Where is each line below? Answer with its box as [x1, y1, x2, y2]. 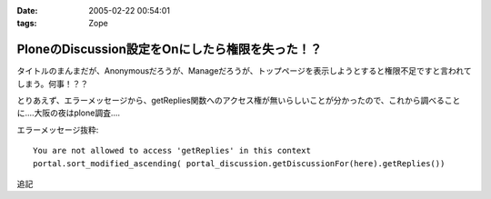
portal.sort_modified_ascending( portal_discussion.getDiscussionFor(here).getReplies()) [33, 158, 446, 168]
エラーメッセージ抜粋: [16, 124, 99, 135]
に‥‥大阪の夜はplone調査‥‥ [16, 107, 121, 118]
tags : [16, 18, 37, 29]
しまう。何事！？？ [16, 78, 89, 89]
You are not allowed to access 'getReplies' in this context [33, 145, 311, 156]
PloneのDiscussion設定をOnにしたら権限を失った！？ [16, 42, 323, 57]
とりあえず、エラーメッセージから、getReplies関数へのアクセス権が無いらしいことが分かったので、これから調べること [16, 95, 461, 106]
